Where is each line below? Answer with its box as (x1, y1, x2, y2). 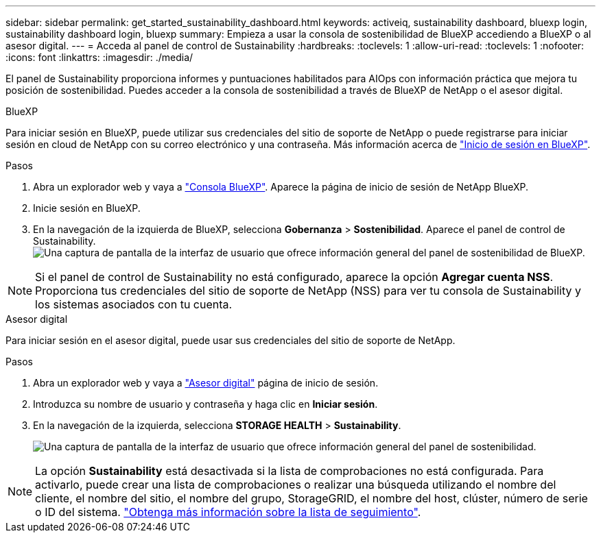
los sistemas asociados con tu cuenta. (35, 297, 233, 311)
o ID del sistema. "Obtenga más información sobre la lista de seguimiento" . (35, 505, 421, 519)
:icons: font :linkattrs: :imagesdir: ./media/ (5, 51, 193, 63)
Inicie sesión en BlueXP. (33, 202, 141, 214)
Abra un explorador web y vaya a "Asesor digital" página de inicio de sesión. (33, 377, 379, 389)
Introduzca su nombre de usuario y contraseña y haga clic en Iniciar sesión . (33, 398, 378, 410)
